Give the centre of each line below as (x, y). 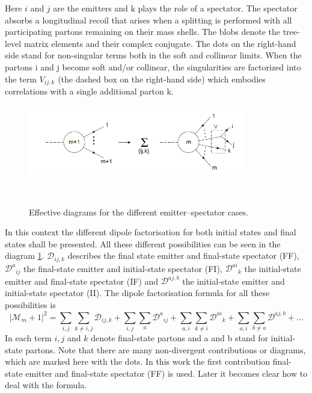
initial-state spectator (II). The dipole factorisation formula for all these (137, 292)
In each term (28, 337)
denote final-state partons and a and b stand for (179, 337)
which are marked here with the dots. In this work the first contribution (138, 361)
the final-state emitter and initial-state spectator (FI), (123, 268)
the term (21, 79)
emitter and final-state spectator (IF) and (82, 281)
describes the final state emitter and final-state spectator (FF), (183, 255)
